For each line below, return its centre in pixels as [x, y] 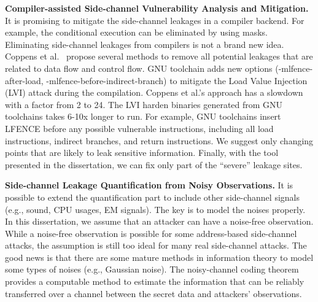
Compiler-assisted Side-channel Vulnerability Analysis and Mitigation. [157, 8]
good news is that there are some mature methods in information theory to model [159, 257]
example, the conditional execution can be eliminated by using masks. [137, 32]
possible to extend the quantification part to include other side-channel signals [152, 197]
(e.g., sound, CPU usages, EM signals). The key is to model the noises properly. [155, 209]
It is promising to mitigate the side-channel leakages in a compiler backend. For [155, 20]
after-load [23, 80]
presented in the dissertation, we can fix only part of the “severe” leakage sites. [154, 164]
